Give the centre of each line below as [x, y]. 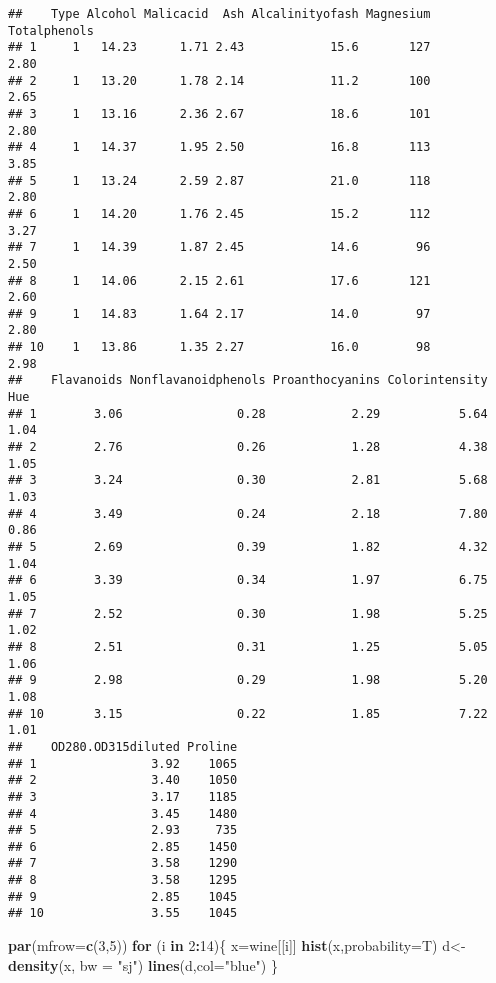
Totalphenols [51, 30]
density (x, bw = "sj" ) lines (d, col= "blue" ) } [143, 964]
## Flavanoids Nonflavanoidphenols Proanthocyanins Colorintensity [248, 380]
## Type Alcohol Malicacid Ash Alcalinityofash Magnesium [219, 14]
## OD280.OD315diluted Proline [123, 746]
